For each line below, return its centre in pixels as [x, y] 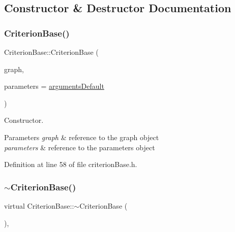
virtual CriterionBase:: [39, 205]
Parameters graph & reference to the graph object [82, 137]
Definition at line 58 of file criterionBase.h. [71, 164]
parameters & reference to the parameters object [80, 147]
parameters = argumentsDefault [54, 86]
